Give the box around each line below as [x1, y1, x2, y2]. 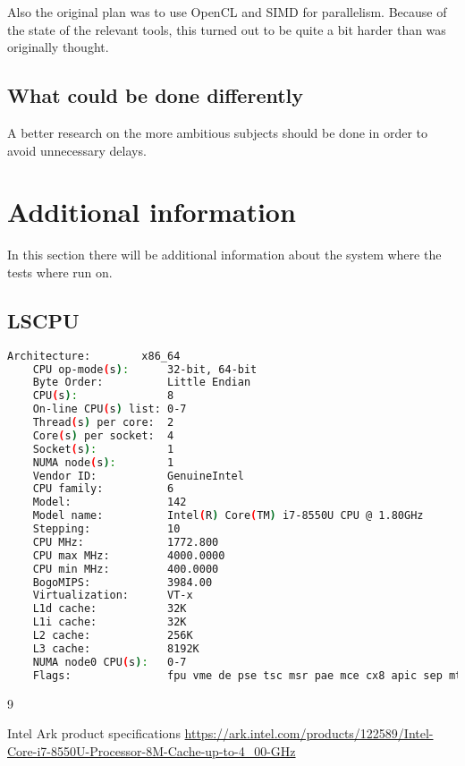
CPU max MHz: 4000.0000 [32, 549, 225, 562]
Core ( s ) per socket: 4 [32, 429, 174, 442]
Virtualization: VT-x [32, 589, 193, 602]
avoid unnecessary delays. [7, 140, 147, 159]
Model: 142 [32, 496, 187, 509]
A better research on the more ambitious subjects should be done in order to [7, 123, 427, 141]
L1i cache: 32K [32, 616, 187, 629]
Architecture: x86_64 [7, 349, 181, 362]
